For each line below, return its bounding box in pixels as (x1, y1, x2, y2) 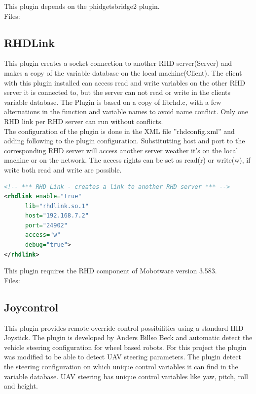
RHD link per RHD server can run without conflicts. (4, 116, 163, 126)
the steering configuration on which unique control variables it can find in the (4, 361, 238, 372)
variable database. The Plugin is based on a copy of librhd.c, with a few (4, 96, 221, 107)
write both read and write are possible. (4, 164, 122, 175)
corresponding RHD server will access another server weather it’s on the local (4, 145, 238, 155)
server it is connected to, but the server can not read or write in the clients (4, 87, 231, 97)
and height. (4, 381, 38, 391)
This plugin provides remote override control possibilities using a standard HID (4, 322, 244, 333)
